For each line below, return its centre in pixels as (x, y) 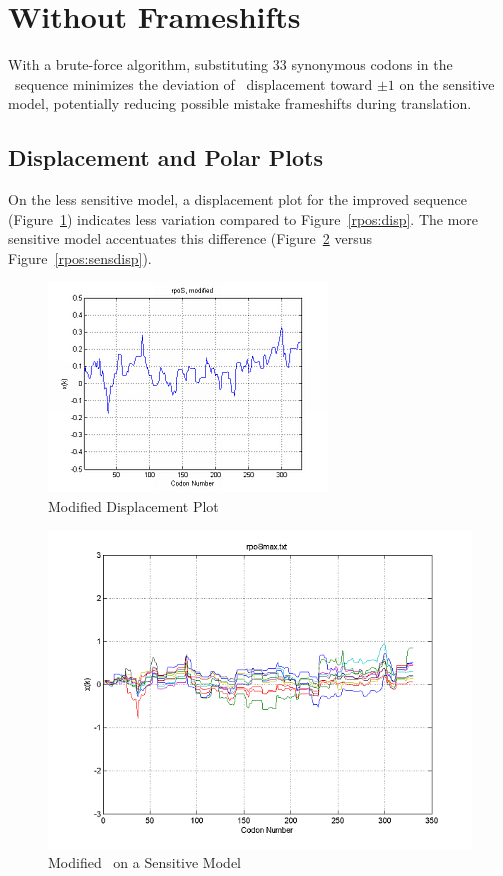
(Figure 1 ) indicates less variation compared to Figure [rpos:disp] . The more (243, 218)
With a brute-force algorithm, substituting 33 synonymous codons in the (230, 64)
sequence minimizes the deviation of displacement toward (193, 83)
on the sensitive (447, 83)
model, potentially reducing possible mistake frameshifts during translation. (240, 103)
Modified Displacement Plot (133, 506)
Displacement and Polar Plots (165, 157)
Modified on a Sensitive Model (144, 862)
